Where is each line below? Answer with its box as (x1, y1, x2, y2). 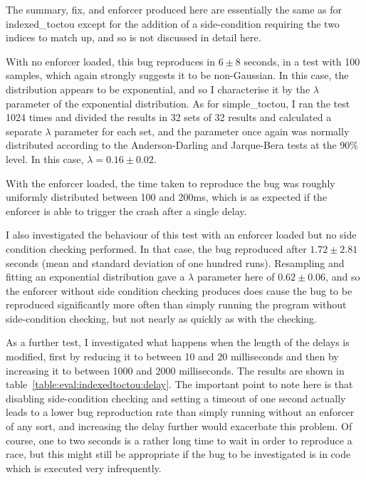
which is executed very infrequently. (6, 460, 162, 475)
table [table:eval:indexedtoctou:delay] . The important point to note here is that (6, 377, 353, 392)
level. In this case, (6, 151, 84, 166)
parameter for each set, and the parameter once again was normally (54, 123, 350, 138)
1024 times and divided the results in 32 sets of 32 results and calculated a (6, 110, 332, 125)
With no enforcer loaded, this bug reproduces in (6, 53, 215, 68)
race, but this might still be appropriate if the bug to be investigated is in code (6, 447, 351, 461)
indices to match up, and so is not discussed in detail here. (6, 30, 261, 45)
